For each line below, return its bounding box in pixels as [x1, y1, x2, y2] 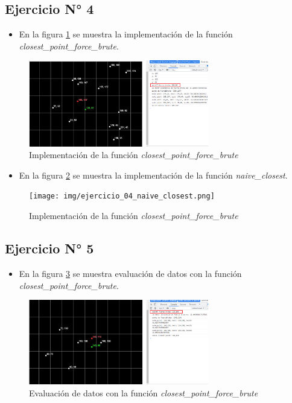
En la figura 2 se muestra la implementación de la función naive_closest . [19, 168, 288, 181]
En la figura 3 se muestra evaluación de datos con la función [19, 267, 242, 279]
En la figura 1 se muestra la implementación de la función [19, 28, 233, 40]
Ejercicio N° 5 [5, 239, 94, 258]
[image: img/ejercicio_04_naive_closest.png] [29, 192, 215, 201]
